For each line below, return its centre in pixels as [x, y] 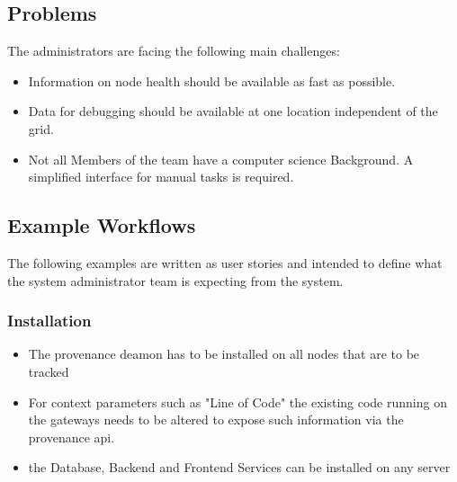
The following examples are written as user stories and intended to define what [225, 262]
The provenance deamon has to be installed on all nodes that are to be [224, 354]
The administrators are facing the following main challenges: [174, 51]
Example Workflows [102, 225]
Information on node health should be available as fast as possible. [212, 80]
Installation [49, 321]
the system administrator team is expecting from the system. [175, 280]
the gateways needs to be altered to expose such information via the [216, 420]
